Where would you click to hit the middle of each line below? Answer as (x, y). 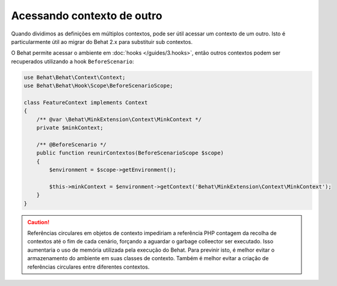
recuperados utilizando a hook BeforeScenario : (73, 61)
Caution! (39, 222)
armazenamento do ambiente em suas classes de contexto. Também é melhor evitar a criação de (148, 258)
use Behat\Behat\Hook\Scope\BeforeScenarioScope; (98, 86)
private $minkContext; (70, 128)
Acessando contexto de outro (87, 16)
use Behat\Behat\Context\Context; (75, 77)
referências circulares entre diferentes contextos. (88, 267)
